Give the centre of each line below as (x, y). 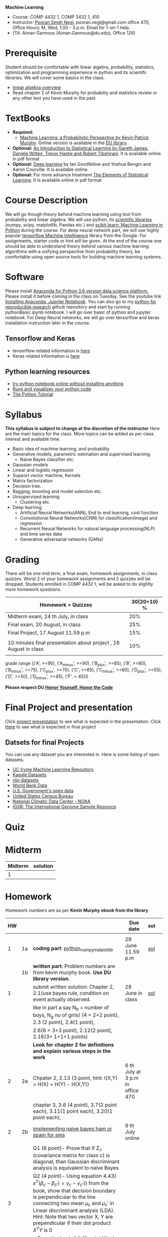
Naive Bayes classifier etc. (47, 459)
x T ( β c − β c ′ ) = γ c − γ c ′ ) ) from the (71, 1183)
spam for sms (49, 1135)
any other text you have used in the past (54, 98)
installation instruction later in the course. (48, 323)
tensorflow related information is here (51, 351)
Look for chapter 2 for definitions (73, 1045)
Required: (23, 132)
